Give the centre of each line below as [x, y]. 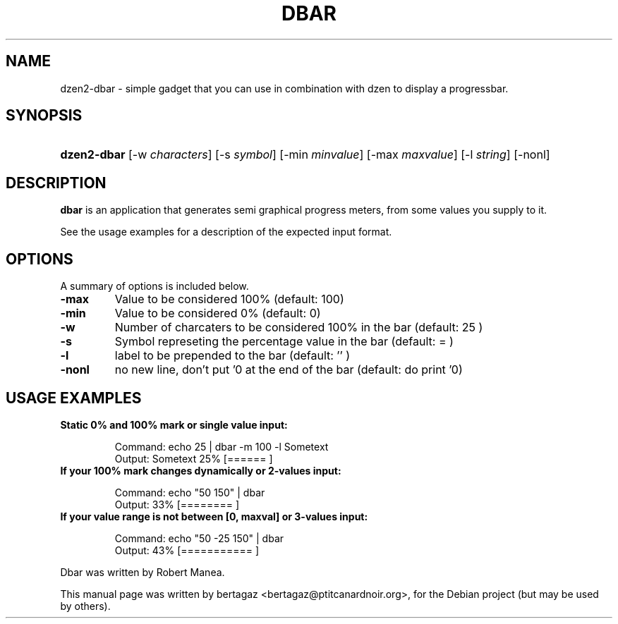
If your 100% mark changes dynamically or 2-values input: [201, 470]
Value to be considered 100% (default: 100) [229, 299]
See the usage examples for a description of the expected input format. [226, 232]
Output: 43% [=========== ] [187, 550]
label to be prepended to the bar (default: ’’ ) [232, 356]
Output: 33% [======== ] [177, 504]
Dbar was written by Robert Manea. [143, 572]
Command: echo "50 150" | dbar [190, 492]
